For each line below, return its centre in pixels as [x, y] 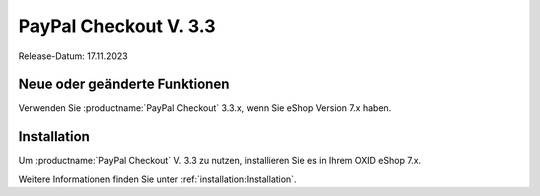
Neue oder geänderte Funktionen [124, 84]
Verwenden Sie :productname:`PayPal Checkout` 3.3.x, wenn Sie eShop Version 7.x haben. [205, 108]
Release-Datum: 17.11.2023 [73, 56]
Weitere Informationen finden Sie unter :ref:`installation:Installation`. [157, 179]
